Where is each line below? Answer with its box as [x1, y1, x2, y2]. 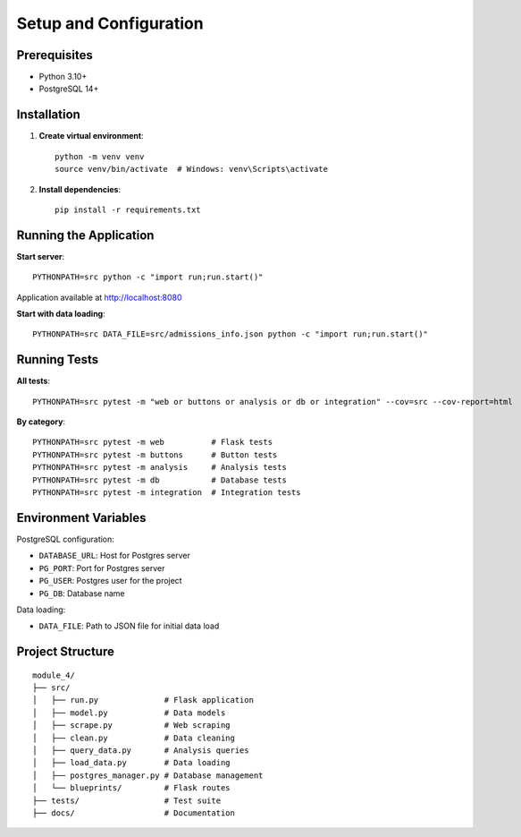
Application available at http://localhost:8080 [16, 292, 182, 303]
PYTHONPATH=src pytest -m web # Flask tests [32, 437, 273, 448]
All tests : [16, 376, 51, 387]
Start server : [16, 251, 65, 261]
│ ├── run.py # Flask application [32, 695, 255, 705]
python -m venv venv [55, 151, 145, 161]
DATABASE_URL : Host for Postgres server [38, 551, 191, 561]
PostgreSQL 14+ [38, 83, 99, 94]
